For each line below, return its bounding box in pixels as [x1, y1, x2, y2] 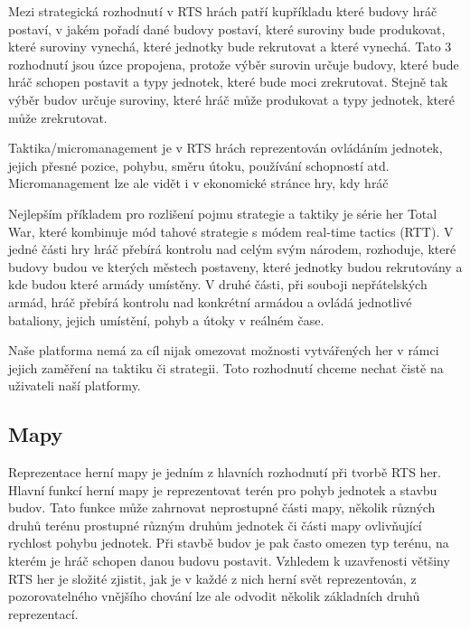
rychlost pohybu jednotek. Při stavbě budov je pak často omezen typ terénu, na [8, 533, 449, 552]
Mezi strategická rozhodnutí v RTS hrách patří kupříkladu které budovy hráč [8, 2, 437, 20]
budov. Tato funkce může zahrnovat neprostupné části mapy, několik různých [8, 498, 436, 517]
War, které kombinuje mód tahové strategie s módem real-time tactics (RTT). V [8, 221, 454, 240]
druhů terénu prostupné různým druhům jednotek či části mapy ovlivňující [8, 515, 422, 534]
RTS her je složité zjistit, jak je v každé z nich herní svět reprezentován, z [8, 568, 417, 587]
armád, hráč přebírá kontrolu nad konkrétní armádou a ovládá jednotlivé [8, 292, 412, 311]
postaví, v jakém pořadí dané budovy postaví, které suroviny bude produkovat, [8, 19, 446, 38]
